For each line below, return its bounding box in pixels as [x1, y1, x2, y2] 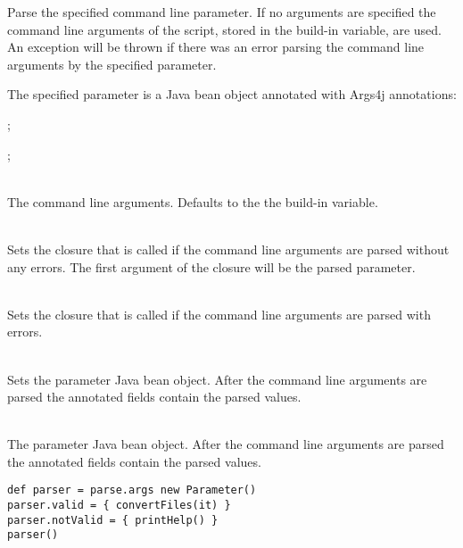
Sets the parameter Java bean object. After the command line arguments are [7, 369, 427, 388]
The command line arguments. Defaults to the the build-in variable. [7, 192, 378, 211]
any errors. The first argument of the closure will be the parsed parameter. [7, 257, 416, 276]
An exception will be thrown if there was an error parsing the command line [7, 37, 425, 56]
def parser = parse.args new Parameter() [7, 484, 257, 497]
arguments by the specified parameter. [7, 54, 217, 73]
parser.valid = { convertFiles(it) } [7, 499, 231, 512]
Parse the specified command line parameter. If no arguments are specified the [7, 3, 436, 21]
